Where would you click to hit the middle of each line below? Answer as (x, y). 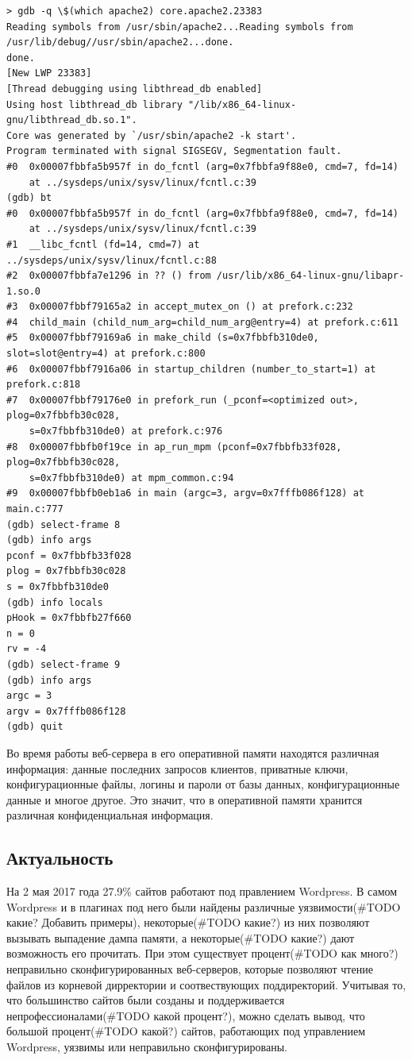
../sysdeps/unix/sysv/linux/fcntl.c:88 (112, 260)
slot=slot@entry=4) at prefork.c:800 (106, 354)
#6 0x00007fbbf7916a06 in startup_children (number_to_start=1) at (191, 369)
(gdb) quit (35, 727)
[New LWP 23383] (49, 73)
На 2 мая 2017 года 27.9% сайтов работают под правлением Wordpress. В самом (202, 891)
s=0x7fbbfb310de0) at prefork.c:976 (126, 432)
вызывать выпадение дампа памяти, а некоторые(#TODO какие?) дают (181, 937)
